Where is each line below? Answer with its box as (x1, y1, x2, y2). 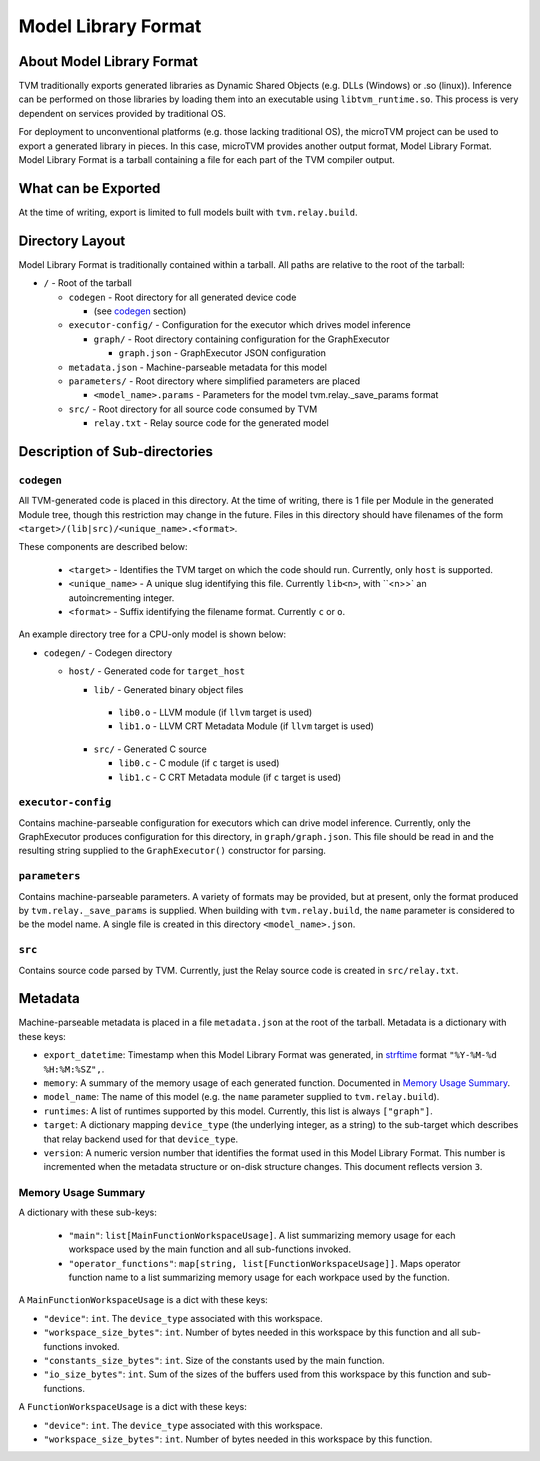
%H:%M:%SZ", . (43, 1063, 105, 1075)
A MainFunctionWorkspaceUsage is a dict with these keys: (18, 1294, 269, 1306)
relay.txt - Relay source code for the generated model (93, 417, 329, 429)
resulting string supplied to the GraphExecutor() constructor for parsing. (18, 845, 327, 857)
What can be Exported (18, 180, 161, 197)
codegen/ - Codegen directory (43, 646, 173, 659)
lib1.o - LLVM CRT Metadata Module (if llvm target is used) (118, 720, 375, 732)
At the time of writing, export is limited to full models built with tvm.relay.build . (18, 206, 359, 218)
